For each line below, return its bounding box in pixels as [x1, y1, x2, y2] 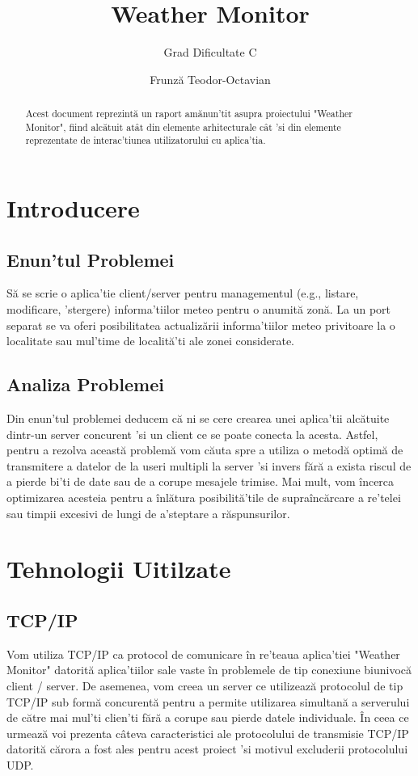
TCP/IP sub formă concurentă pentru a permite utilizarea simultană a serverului [6, 693, 410, 710]
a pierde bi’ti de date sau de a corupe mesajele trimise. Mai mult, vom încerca [6, 473, 395, 490]
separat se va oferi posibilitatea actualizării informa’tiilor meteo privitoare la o [6, 316, 395, 333]
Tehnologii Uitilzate [6, 552, 231, 585]
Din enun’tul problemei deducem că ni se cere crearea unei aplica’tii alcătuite [6, 410, 390, 427]
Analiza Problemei [6, 372, 164, 397]
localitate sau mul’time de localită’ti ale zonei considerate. [6, 332, 295, 349]
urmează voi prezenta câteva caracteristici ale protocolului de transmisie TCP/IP [6, 724, 409, 741]
